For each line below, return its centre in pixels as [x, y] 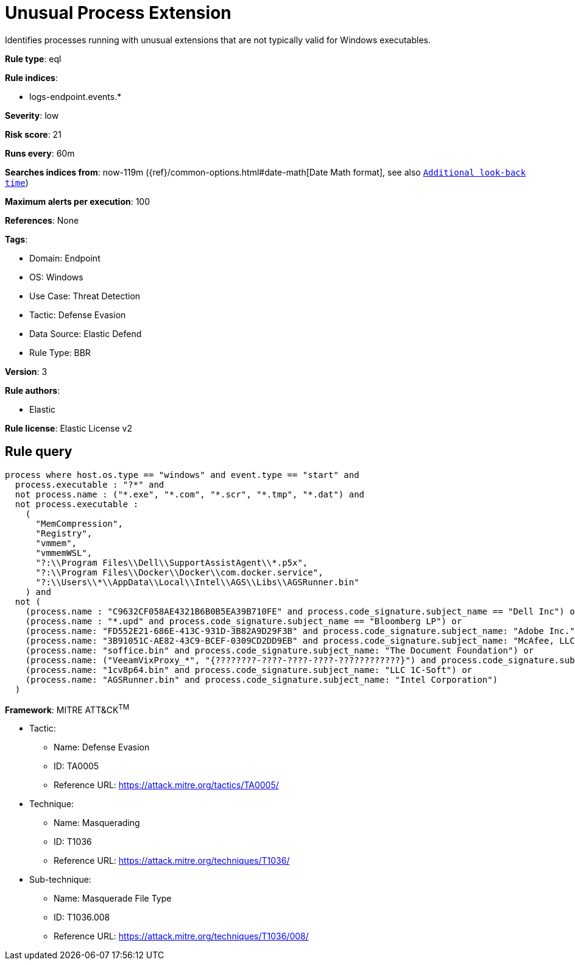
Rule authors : [33, 390]
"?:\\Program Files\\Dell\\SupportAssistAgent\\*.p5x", [172, 562]
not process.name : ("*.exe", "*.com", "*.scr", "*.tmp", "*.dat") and [190, 494]
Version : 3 [26, 371]
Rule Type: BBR [60, 352]
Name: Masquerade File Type [113, 899]
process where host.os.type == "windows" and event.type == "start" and [182, 475]
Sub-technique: [60, 880]
